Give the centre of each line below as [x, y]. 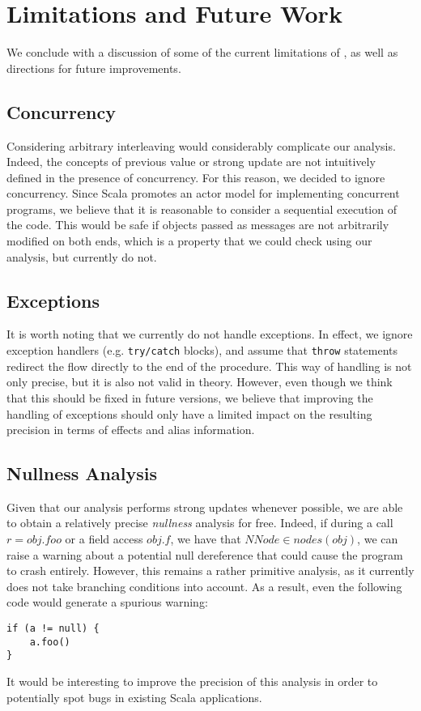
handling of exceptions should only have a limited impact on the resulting [189, 413]
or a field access [104, 539]
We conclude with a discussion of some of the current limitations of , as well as [202, 52]
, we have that [206, 539]
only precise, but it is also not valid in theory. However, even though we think [200, 382]
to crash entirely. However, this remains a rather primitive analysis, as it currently [210, 571]
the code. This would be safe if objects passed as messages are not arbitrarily [198, 225]
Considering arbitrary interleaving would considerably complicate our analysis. [201, 145]
